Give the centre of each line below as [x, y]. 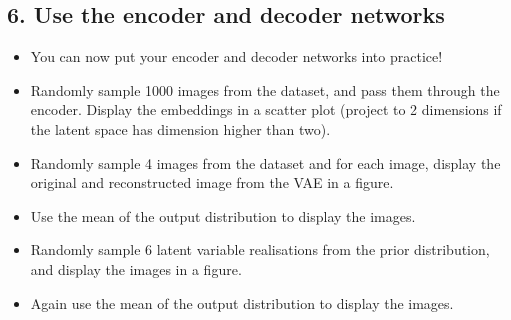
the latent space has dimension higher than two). [180, 128]
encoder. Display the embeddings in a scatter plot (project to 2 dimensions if [266, 109]
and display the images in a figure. [136, 268]
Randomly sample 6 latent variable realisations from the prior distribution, [260, 249]
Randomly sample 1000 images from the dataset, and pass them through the [265, 89]
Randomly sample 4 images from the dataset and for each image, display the [265, 162]
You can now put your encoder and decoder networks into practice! [236, 56]
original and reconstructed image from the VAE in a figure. [212, 182]
